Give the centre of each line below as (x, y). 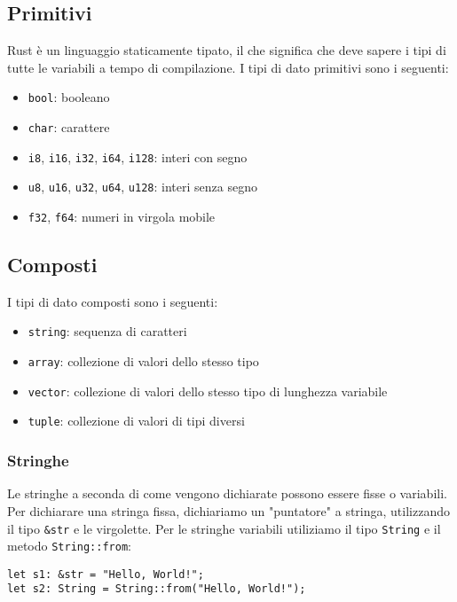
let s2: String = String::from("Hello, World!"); (157, 589)
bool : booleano (69, 97)
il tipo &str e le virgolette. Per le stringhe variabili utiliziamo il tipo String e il (224, 528)
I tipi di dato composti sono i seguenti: (113, 301)
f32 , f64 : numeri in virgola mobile (122, 217)
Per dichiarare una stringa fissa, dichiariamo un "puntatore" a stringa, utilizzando (228, 510)
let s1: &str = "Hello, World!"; (106, 574)
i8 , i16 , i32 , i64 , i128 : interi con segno (138, 156)
